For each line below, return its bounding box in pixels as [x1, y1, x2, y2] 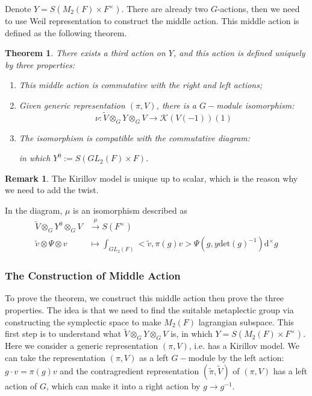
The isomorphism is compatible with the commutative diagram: [19, 131, 251, 144]
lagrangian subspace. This [198, 315, 294, 328]
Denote [5, 2, 31, 14]
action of [5, 379, 37, 392]
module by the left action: [188, 351, 284, 364]
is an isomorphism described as [73, 203, 187, 216]
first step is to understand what [5, 327, 122, 340]
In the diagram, [5, 203, 63, 216]
